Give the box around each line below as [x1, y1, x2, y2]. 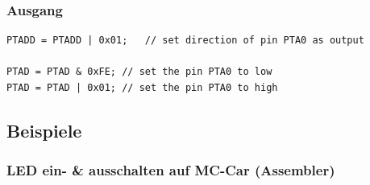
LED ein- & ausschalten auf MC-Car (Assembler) [6, 160, 335, 180]
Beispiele [6, 117, 82, 142]
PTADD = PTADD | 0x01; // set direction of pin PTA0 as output [6, 35, 364, 47]
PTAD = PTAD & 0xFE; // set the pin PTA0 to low [6, 66, 272, 78]
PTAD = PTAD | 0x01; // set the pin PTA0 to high [6, 82, 278, 93]
